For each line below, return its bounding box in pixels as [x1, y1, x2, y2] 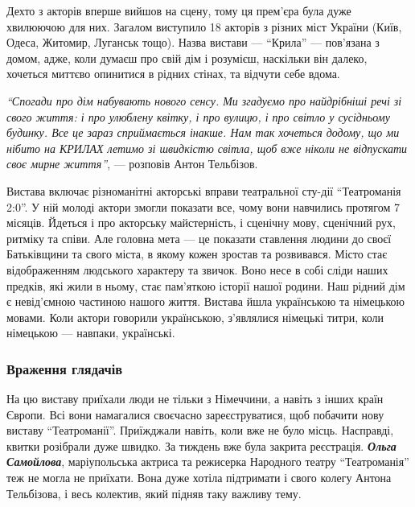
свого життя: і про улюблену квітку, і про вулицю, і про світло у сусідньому [6, 108, 390, 125]
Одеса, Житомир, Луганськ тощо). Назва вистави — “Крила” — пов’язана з [6, 34, 380, 51]
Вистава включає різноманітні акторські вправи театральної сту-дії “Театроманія [6, 182, 401, 199]
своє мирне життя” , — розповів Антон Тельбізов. [6, 155, 258, 172]
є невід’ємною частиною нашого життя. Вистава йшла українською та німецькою [6, 293, 405, 310]
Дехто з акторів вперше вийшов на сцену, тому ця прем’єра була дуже [6, 2, 351, 19]
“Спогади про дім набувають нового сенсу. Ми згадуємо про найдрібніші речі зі [6, 92, 402, 109]
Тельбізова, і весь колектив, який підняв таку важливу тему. [6, 484, 302, 501]
